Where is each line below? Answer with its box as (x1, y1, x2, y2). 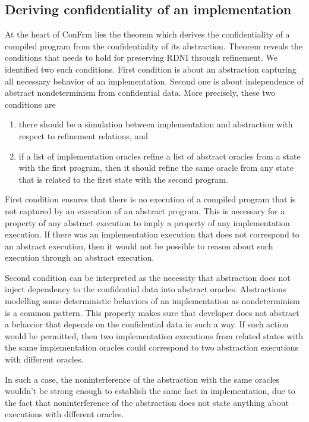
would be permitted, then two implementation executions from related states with (5, 329, 303, 342)
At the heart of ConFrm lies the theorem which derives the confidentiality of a (5, 28, 290, 40)
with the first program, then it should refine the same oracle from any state (18, 161, 294, 174)
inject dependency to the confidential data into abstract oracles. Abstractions (5, 283, 286, 295)
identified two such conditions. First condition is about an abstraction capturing (5, 62, 297, 75)
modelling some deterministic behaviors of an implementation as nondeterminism (5, 295, 300, 307)
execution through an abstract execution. (5, 251, 154, 264)
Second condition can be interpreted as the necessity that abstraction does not (5, 271, 291, 283)
